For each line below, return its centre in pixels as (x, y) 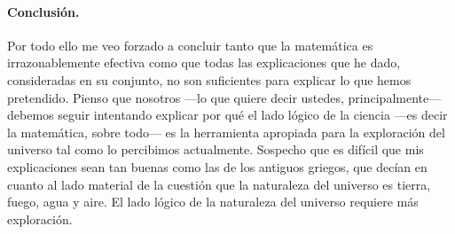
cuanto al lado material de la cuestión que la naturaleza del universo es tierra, (219, 184)
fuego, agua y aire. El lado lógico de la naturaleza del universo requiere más (213, 202)
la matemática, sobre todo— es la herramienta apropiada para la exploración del (226, 132)
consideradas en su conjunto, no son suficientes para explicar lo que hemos (209, 79)
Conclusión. (43, 11)
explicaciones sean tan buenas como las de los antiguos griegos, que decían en (217, 166)
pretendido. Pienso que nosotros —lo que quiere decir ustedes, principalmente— (224, 97)
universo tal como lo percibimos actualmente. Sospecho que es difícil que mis (216, 149)
